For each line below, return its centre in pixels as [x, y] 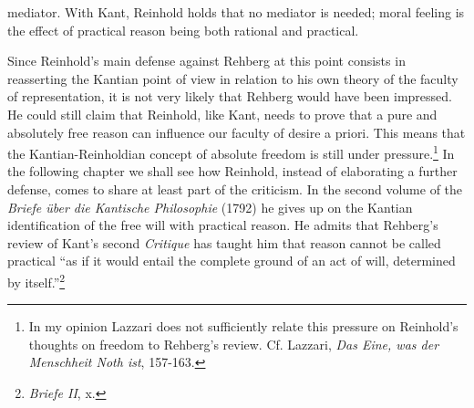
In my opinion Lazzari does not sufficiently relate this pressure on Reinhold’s [243, 326]
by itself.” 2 [36, 280]
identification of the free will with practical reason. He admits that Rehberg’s [223, 225]
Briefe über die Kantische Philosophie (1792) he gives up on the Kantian [210, 207]
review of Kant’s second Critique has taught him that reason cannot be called [224, 242]
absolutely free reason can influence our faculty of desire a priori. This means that [237, 132]
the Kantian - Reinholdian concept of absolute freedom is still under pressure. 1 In [231, 152]
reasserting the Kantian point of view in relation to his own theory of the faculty [233, 78]
